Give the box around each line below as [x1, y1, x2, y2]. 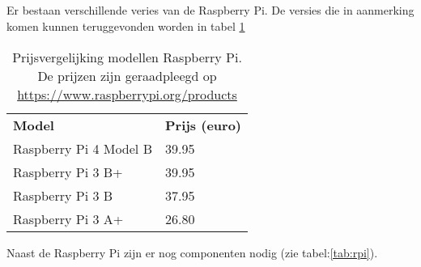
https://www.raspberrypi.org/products [17, 84, 237, 104]
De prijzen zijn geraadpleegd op [37, 66, 217, 85]
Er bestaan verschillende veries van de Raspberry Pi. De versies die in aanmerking [6, 2, 415, 19]
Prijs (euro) [164, 115, 241, 134]
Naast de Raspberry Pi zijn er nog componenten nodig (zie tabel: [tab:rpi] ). [6, 244, 378, 261]
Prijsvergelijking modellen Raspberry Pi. [12, 47, 242, 66]
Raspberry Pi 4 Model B [13, 138, 152, 158]
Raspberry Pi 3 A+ [13, 209, 124, 228]
